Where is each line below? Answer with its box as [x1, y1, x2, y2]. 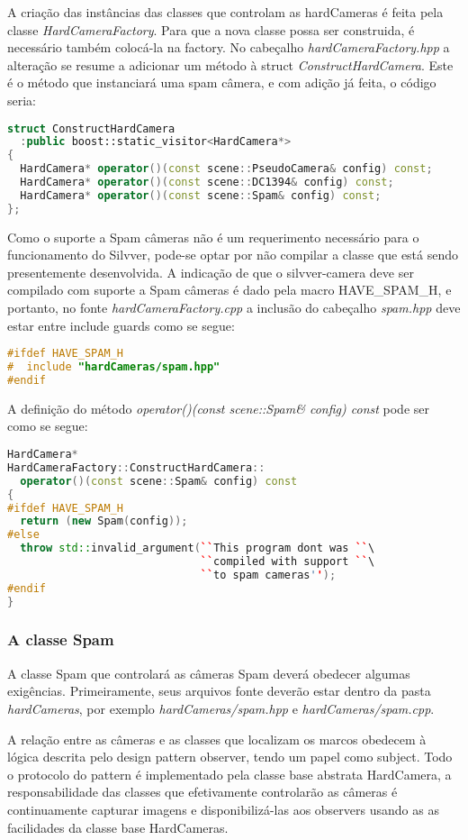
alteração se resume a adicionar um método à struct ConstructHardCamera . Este [7, 55, 454, 74]
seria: [7, 90, 37, 109]
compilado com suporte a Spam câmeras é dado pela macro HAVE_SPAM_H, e [7, 280, 452, 299]
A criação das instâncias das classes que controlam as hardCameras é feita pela [7, 3, 444, 21]
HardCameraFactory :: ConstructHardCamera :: [7, 461, 265, 474]
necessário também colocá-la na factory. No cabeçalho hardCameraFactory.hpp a [7, 38, 450, 57]
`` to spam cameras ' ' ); [200, 568, 337, 581]
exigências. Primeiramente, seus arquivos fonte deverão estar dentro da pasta [7, 681, 431, 700]
